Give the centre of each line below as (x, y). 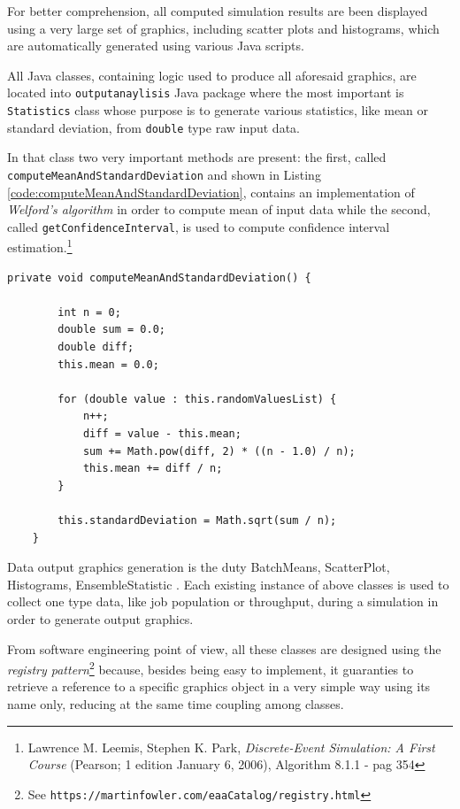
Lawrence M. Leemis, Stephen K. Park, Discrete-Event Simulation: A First (231, 747)
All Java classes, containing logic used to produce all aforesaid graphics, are (212, 75)
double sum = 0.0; (111, 330)
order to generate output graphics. (100, 618)
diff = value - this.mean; (162, 434)
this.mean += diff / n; (153, 469)
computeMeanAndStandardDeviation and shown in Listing (164, 174)
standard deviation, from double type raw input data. (153, 127)
